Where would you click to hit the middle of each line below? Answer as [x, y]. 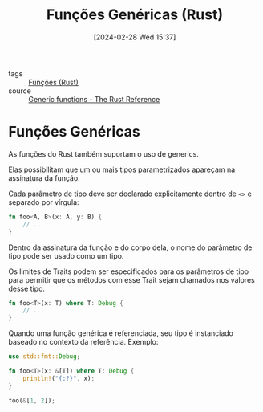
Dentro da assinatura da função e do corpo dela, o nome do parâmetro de [130, 247]
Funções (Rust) [53, 82]
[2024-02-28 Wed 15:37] [135, 37]
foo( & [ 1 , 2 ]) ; [32, 400]
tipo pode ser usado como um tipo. [66, 255]
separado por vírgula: [44, 202]
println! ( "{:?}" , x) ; [59, 378]
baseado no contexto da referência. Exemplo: [83, 342]
